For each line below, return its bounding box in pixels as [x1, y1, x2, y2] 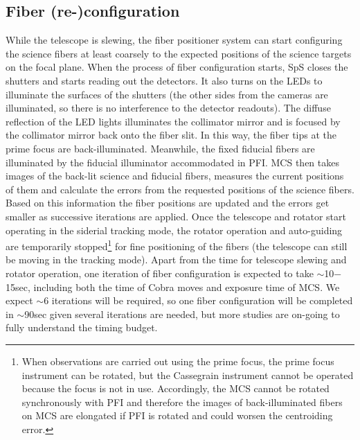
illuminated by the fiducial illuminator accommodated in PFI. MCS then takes [6, 155, 339, 169]
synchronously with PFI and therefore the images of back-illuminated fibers [21, 394, 343, 409]
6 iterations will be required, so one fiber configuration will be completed [44, 293, 353, 308]
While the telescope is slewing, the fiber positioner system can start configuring [6, 33, 343, 47]
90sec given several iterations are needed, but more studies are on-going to [24, 306, 340, 321]
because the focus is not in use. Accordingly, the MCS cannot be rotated [21, 381, 330, 396]
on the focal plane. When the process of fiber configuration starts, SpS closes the [6, 60, 348, 74]
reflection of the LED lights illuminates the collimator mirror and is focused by [6, 114, 341, 128]
